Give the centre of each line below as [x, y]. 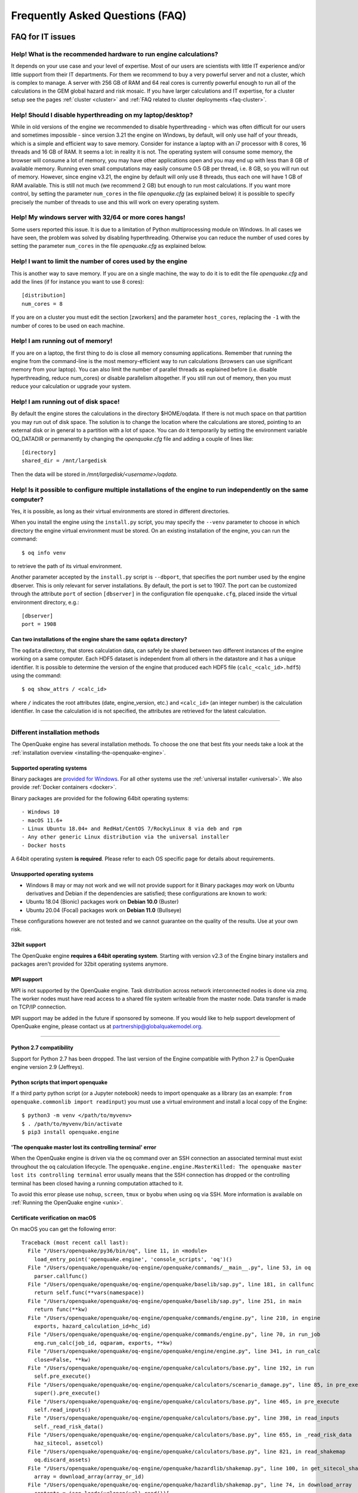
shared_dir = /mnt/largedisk [64, 461]
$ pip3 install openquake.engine [70, 1132]
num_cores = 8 [42, 304]
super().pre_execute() [67, 1393]
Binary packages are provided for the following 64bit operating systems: [100, 798]
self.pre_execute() [62, 1376]
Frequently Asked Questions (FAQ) [99, 16]
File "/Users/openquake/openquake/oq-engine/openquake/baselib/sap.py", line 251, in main [165, 1301]
